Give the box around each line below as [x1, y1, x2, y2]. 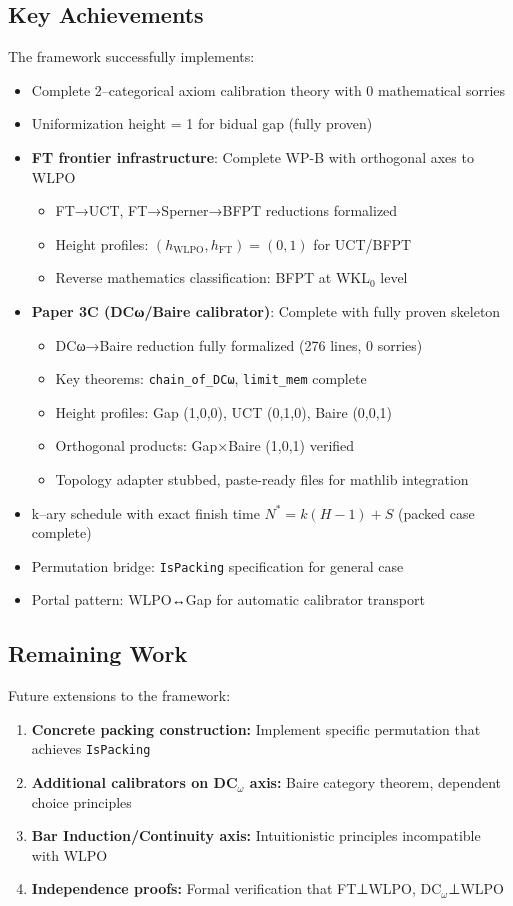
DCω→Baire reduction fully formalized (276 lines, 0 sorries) [55, 334, 423, 355]
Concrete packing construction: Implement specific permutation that [31, 718, 481, 739]
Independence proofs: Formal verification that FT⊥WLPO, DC [31, 878, 442, 899]
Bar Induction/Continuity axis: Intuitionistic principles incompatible [31, 825, 481, 846]
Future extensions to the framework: [8, 685, 231, 706]
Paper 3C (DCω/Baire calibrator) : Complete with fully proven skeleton [31, 300, 501, 321]
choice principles [31, 791, 132, 812]
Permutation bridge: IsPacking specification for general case [31, 555, 404, 576]
